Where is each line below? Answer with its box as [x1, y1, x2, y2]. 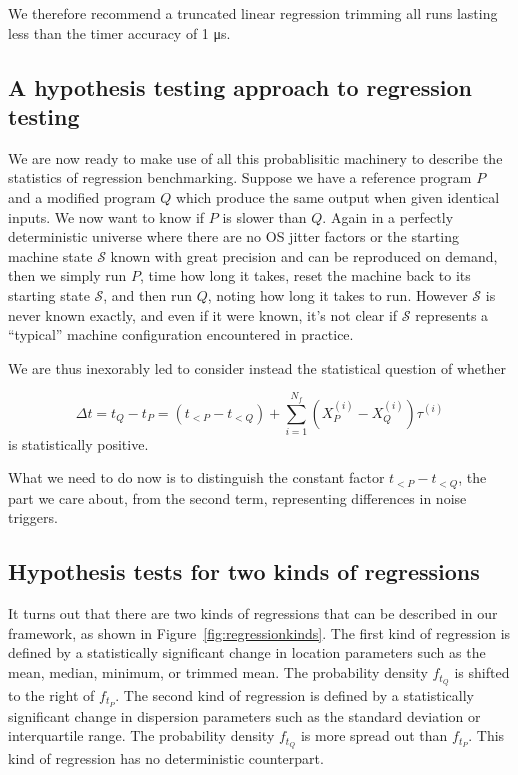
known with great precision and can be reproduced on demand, [110, 245, 498, 266]
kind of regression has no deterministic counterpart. [8, 748, 324, 769]
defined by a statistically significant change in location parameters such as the [8, 642, 486, 663]
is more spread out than [300, 725, 448, 746]
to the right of [8, 684, 95, 705]
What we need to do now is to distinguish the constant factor [8, 467, 385, 488]
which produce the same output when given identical [175, 186, 500, 207]
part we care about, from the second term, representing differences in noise [8, 487, 467, 508]
